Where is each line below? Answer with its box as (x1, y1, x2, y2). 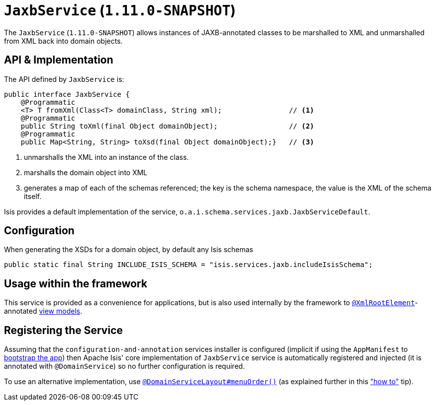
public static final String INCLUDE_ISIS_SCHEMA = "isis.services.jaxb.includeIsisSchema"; (4, 261, 373, 269)
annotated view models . (4, 307, 83, 316)
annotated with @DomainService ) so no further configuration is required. (4, 362, 245, 371)
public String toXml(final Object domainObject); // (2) (20, 122, 314, 130)
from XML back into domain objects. (4, 36, 123, 45)
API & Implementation (4, 54, 113, 67)
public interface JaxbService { (4, 90, 130, 98)
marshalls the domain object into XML (24, 168, 148, 177)
